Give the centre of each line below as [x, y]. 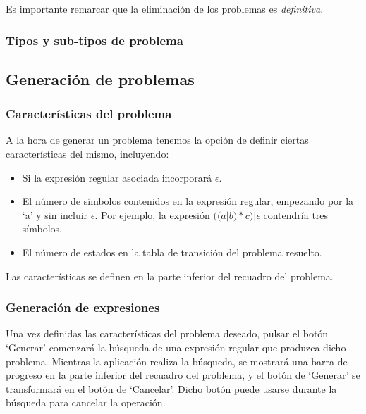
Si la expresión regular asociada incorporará [117, 177]
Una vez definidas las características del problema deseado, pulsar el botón [167, 333]
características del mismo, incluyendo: [87, 154]
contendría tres [296, 214]
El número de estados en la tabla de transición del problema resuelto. [172, 252]
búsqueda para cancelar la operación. [86, 402]
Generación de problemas [100, 79]
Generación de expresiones [83, 307]
